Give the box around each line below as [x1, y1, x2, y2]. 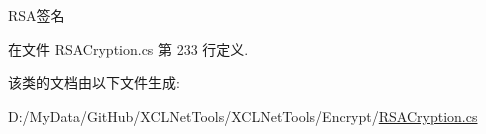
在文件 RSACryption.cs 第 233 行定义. [8, 38, 249, 59]
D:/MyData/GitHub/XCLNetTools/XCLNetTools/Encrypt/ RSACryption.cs [8, 105, 478, 126]
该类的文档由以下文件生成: [8, 72, 180, 93]
